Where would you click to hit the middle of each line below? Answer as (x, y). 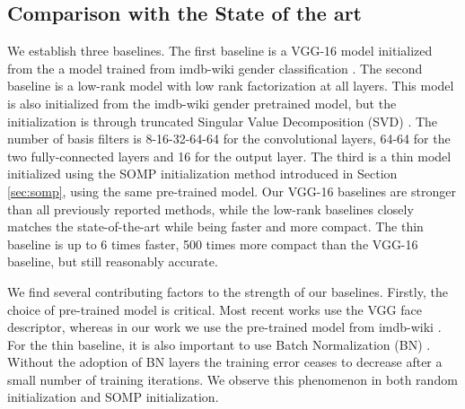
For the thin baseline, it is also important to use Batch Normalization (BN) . (219, 344)
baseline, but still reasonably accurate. (113, 261)
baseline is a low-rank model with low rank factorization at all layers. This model (231, 86)
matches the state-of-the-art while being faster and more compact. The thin (215, 226)
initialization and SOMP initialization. (113, 397)
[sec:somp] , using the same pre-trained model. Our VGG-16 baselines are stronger (232, 191)
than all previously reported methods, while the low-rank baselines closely (211, 209)
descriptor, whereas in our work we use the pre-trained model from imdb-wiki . (224, 327)
